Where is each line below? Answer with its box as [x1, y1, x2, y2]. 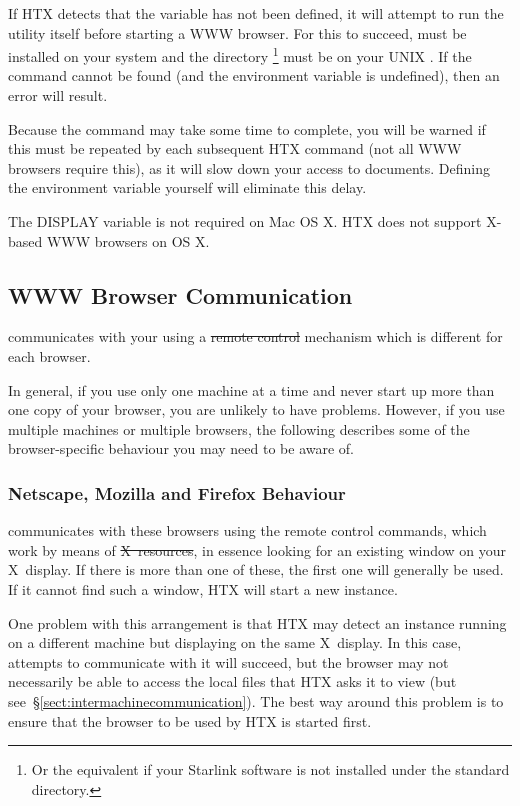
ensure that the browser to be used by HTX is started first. [8, 710, 372, 731]
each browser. [8, 345, 91, 366]
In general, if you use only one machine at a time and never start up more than [8, 379, 495, 400]
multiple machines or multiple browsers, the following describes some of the [8, 418, 470, 439]
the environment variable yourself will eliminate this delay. [8, 177, 367, 198]
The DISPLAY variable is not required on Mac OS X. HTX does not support [8, 211, 482, 231]
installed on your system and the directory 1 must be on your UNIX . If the [8, 43, 472, 66]
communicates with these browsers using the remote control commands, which [8, 520, 487, 541]
